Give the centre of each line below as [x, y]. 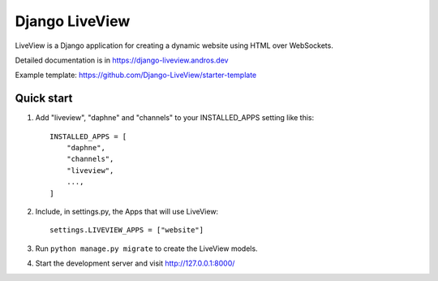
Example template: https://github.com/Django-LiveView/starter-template [136, 75]
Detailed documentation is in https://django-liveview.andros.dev [122, 60]
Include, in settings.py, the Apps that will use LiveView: [127, 211]
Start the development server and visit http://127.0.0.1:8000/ [135, 263]
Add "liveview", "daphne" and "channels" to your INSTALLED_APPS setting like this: [175, 118]
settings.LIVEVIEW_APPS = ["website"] [127, 230]
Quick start [44, 99]
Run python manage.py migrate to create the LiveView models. [147, 249]
